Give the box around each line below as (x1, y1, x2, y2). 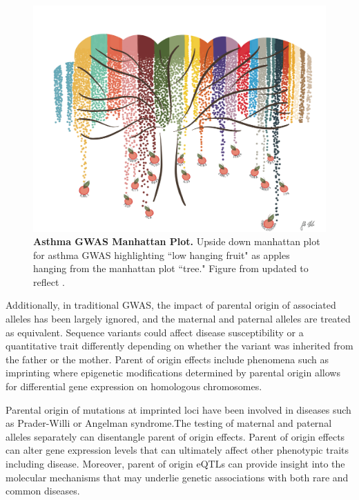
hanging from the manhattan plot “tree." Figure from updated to (33, 261, 309, 276)
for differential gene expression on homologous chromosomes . (6, 379, 262, 394)
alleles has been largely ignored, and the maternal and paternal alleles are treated (6, 311, 351, 326)
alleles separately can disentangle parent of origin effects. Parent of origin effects (6, 429, 345, 443)
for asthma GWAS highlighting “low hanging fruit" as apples (33, 247, 290, 262)
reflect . (33, 274, 65, 289)
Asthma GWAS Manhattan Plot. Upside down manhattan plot (33, 234, 320, 249)
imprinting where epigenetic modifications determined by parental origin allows (6, 365, 340, 380)
